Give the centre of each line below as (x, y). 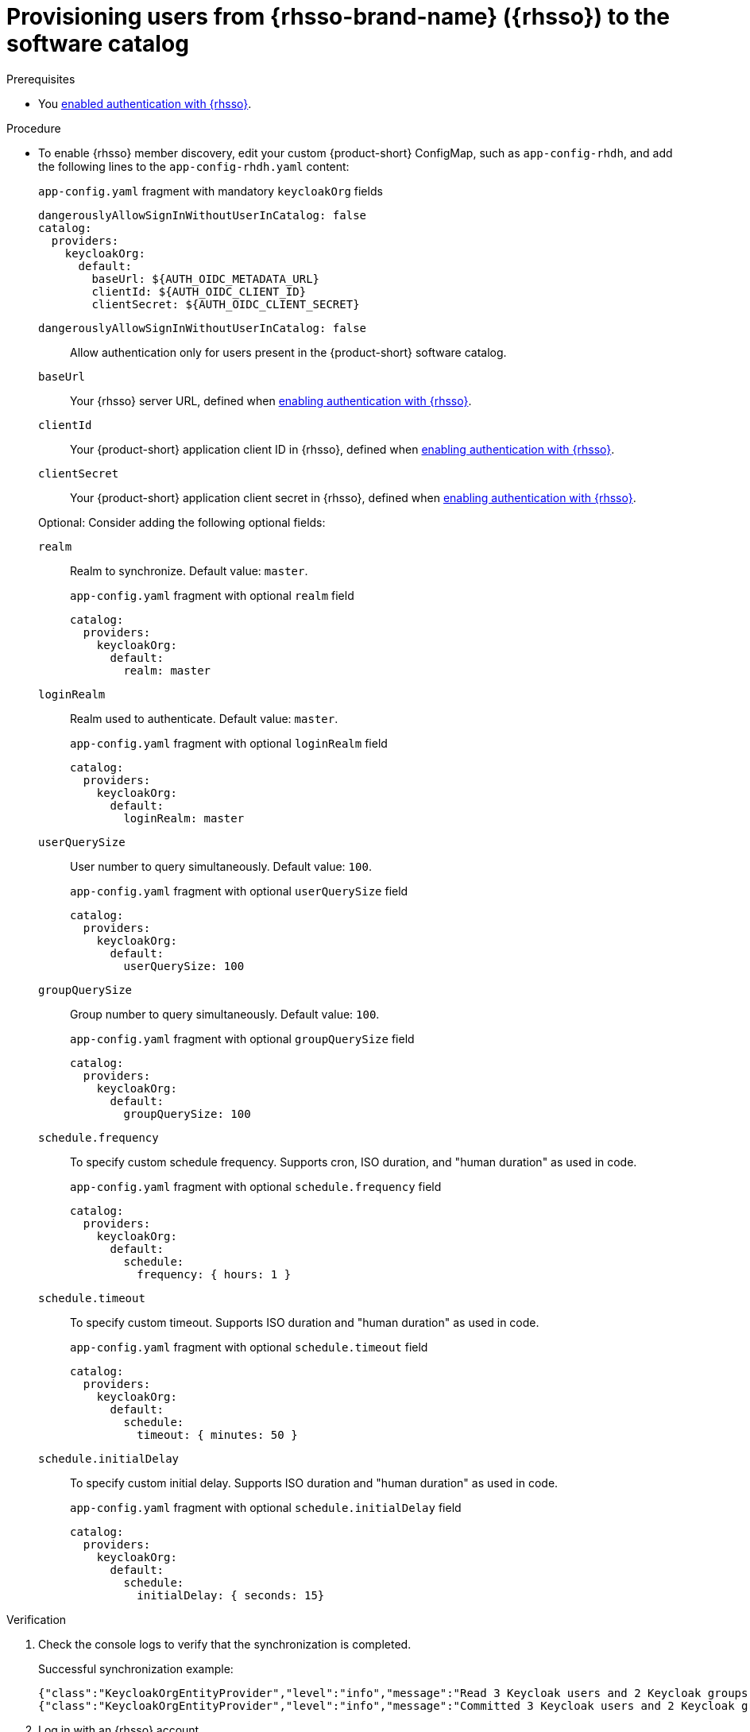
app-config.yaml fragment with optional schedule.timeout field (249, 1347)
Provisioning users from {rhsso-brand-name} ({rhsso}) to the (338, 17)
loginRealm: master (184, 818)
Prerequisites (41, 79)
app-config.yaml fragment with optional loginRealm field (229, 743)
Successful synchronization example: (136, 1668)
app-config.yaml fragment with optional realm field (212, 595)
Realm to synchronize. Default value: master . (189, 570)
